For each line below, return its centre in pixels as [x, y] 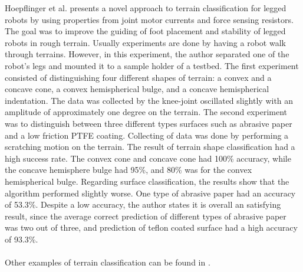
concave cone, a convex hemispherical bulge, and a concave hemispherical [137, 89]
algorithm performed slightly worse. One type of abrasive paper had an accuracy [150, 193]
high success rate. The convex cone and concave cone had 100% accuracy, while [148, 158]
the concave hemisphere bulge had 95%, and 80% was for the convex [129, 170]
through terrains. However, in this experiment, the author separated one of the [147, 54]
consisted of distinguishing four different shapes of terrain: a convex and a [138, 77]
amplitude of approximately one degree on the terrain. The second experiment [146, 112]
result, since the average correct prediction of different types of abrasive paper [146, 216]
